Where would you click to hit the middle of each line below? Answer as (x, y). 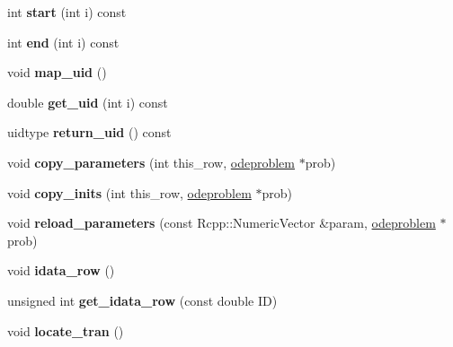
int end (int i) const (63, 42)
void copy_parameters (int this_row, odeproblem (151, 162)
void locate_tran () (66, 330)
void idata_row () (61, 270)
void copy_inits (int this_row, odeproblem (129, 192)
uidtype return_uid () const (89, 132)
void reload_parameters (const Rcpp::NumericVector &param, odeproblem (222, 223)
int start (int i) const (67, 12)
